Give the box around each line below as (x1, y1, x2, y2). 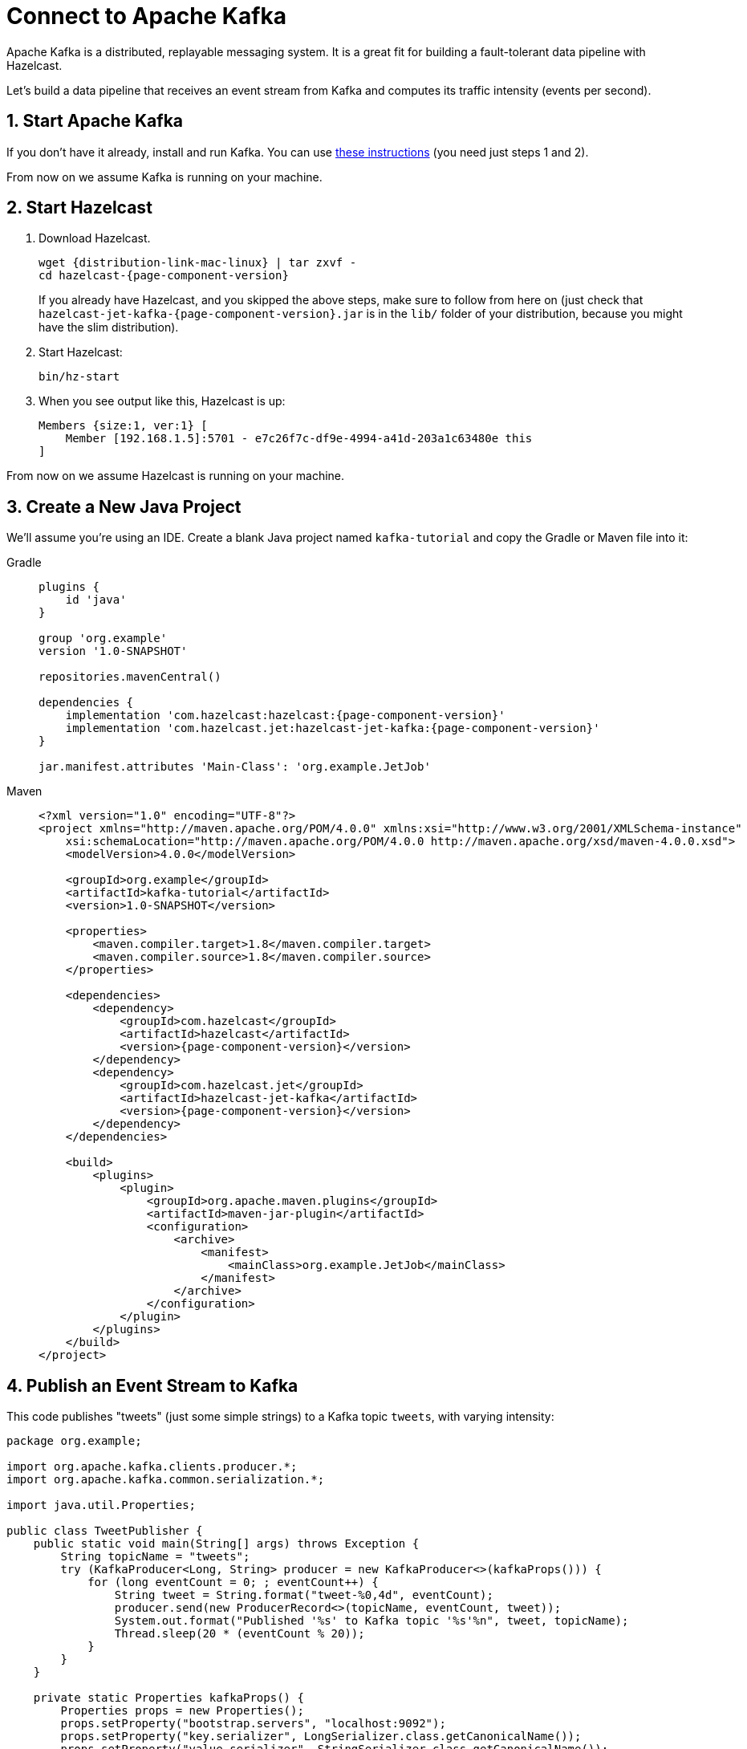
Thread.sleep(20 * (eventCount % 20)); (114, 1627, 365, 1641)
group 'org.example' (39, 632, 168, 645)
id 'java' (65, 593, 127, 607)
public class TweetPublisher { (6, 1524, 203, 1538)
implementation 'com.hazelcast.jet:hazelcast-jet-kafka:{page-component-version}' (65, 722, 600, 735)
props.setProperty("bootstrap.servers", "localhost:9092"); (60, 1717, 446, 1731)
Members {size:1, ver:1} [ (39, 419, 208, 433)
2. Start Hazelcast (6, 197, 152, 218)
